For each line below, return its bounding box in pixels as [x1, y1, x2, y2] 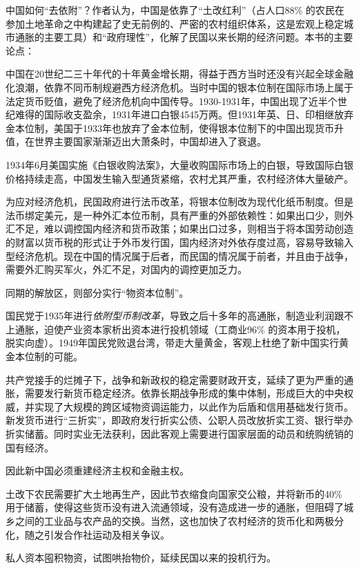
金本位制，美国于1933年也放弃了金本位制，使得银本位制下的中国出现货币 [6, 120, 334, 135]
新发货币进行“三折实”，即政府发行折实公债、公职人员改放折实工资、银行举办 [6, 413, 353, 427]
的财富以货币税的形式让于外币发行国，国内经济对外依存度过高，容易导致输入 [6, 234, 353, 249]
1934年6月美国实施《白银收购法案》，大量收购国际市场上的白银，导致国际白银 [6, 157, 353, 171]
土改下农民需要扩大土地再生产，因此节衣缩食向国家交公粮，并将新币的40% [6, 486, 342, 501]
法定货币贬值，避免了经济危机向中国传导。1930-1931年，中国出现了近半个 [6, 93, 338, 108]
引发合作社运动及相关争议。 [43, 527, 170, 541]
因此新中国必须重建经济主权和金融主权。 [6, 463, 189, 478]
